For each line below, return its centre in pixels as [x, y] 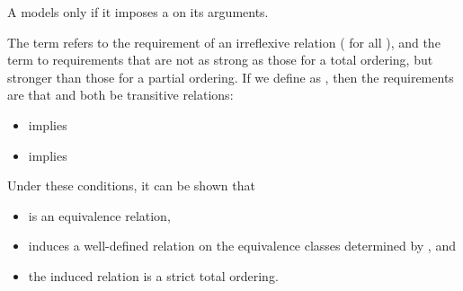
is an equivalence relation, [99, 215]
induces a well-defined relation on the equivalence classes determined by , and [242, 246]
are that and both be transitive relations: [120, 95]
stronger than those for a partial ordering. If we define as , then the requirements [231, 77]
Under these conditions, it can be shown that [131, 185]
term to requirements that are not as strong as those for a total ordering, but [220, 60]
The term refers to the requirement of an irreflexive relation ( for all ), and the [224, 42]
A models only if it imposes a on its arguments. [138, 12]
